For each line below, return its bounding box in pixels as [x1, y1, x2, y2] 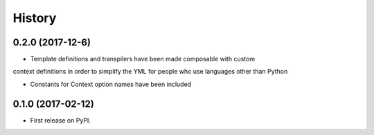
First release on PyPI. [30, 116, 91, 124]
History [12, 10, 57, 25]
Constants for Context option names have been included [30, 80, 192, 88]
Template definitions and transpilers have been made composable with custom [30, 55, 256, 63]
